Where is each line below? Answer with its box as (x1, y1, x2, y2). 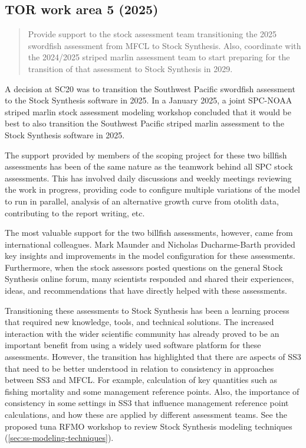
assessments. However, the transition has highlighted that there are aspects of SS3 (5, 350, 301, 363)
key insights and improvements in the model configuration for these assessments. (5, 249, 295, 262)
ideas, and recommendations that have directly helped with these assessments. (5, 284, 287, 297)
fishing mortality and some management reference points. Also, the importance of (5, 385, 300, 397)
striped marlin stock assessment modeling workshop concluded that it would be (5, 105, 291, 118)
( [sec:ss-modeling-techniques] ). (5, 431, 114, 444)
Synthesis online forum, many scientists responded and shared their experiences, (5, 272, 294, 285)
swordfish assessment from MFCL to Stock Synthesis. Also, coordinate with (28, 39, 301, 51)
